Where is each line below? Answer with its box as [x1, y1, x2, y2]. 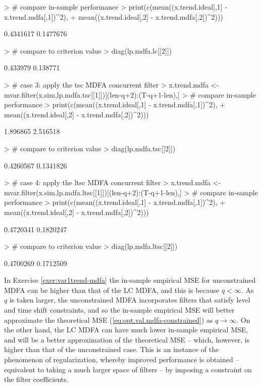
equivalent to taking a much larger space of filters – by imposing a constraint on [4, 364, 252, 374]
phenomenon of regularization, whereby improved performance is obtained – [4, 354, 239, 365]
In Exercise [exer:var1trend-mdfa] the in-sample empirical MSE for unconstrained [4, 275, 256, 285]
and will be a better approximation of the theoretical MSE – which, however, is [4, 334, 250, 345]
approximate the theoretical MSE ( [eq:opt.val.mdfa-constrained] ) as [4, 314, 213, 325]
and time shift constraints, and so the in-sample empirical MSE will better [4, 305, 235, 315]
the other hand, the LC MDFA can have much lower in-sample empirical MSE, [4, 324, 248, 335]
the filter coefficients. [4, 374, 69, 384]
